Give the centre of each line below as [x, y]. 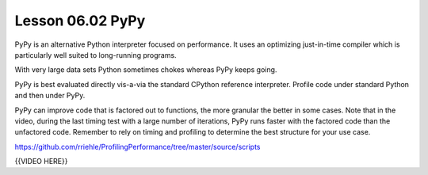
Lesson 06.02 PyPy [80, 21]
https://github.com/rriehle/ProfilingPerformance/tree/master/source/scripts [138, 146]
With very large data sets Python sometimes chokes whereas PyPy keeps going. [146, 70]
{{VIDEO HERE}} [41, 162]
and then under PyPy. [50, 96]
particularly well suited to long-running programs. [96, 55]
